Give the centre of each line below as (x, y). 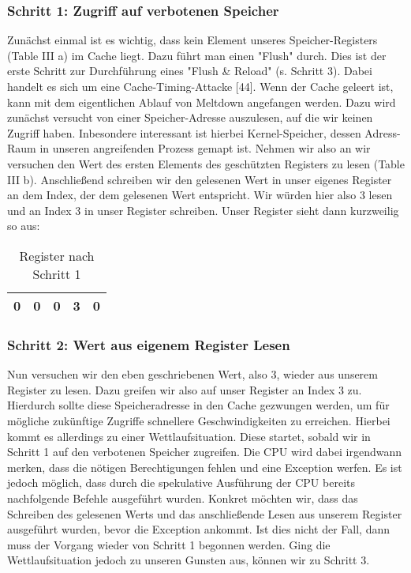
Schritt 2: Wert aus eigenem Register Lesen (149, 344)
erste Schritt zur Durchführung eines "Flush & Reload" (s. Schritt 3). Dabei (190, 71)
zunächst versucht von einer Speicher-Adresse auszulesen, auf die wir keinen (190, 117)
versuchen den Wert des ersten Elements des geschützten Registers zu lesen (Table (206, 163)
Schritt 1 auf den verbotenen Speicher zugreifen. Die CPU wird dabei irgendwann (205, 452)
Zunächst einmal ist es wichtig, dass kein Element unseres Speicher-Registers (192, 40)
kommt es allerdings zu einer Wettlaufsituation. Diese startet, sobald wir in (189, 436)
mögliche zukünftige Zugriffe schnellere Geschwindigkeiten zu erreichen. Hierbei (199, 420)
